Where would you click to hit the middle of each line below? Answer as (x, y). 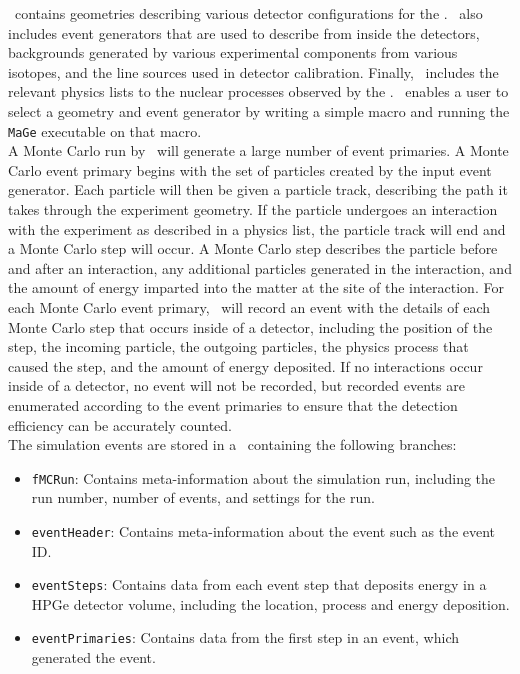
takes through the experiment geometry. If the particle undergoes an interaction (253, 209)
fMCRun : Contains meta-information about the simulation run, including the (263, 477)
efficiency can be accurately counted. (120, 424)
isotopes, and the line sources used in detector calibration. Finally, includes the (253, 71)
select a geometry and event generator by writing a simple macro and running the (259, 110)
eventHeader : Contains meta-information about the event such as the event (263, 530)
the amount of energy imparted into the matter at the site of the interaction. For (256, 287)
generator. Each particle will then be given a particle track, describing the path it (258, 189)
